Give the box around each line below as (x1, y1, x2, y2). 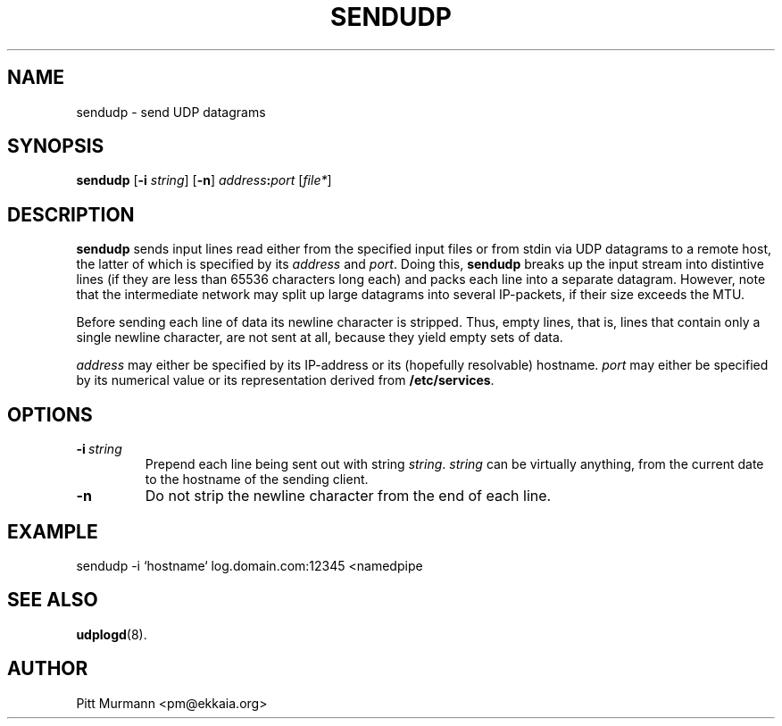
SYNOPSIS (7, 135, 104, 158)
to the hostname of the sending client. (145, 471, 369, 488)
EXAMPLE (7, 520, 98, 543)
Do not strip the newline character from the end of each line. (145, 487, 552, 505)
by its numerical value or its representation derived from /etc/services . (76, 372, 495, 388)
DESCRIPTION (7, 203, 135, 226)
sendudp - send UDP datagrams (76, 104, 266, 120)
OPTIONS (7, 403, 93, 426)
